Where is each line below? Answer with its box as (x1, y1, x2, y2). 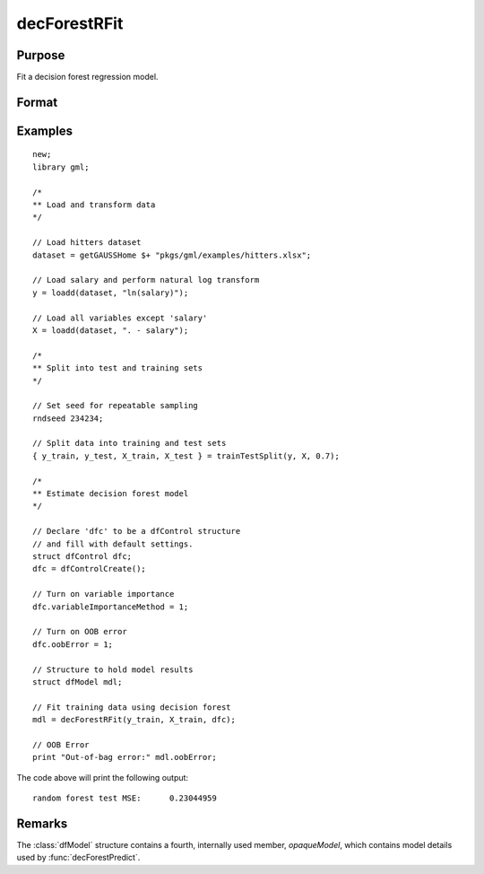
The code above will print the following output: (16, 772, 188, 782)
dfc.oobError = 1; (32, 639, 114, 650)
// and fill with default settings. (32, 538, 194, 549)
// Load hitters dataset (32, 238, 142, 248)
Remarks (16, 816, 68, 831)
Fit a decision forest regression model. (16, 72, 159, 83)
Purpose (16, 48, 65, 63)
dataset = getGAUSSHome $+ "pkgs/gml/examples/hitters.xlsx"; (32, 249, 312, 260)
